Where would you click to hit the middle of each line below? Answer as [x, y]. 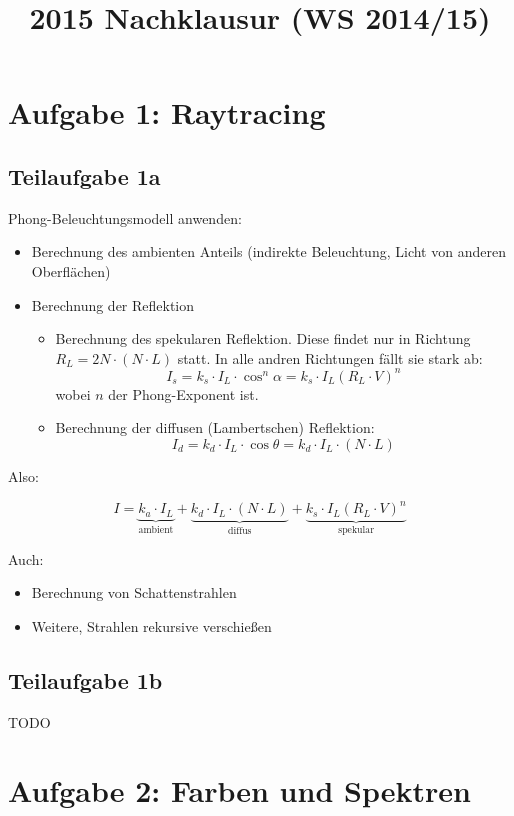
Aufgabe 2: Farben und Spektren [239, 790]
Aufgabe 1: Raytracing [167, 112]
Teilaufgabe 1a [84, 175]
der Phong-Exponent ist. [183, 393]
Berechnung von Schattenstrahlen [134, 592]
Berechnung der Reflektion [113, 304]
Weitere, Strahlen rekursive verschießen [151, 625]
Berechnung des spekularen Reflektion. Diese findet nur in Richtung [263, 338]
